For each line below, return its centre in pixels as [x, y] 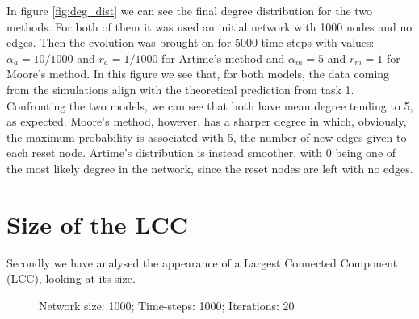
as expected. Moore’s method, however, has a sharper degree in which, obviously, [207, 121]
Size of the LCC [98, 224]
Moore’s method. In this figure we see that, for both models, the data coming [198, 74]
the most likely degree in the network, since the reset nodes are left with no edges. [210, 168]
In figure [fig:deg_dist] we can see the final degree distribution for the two [190, 10]
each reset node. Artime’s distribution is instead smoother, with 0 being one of [201, 153]
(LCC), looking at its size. [71, 278]
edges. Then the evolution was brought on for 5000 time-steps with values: [191, 42]
